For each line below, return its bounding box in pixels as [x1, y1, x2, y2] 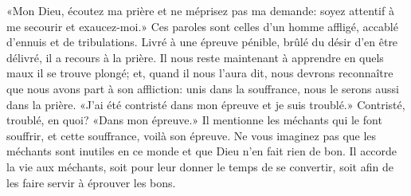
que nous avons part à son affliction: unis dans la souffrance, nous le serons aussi [6, 80, 399, 96]
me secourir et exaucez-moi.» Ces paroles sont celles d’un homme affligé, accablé [6, 18, 398, 34]
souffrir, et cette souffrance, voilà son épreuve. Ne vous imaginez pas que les [6, 127, 377, 143]
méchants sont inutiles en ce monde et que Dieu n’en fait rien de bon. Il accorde [6, 143, 397, 159]
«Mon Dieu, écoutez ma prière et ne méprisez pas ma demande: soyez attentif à [6, 2, 394, 18]
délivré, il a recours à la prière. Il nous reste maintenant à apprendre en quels [6, 49, 384, 65]
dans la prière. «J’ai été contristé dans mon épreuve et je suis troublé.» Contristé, [6, 96, 405, 112]
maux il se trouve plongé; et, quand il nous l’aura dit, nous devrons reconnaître [6, 65, 393, 81]
